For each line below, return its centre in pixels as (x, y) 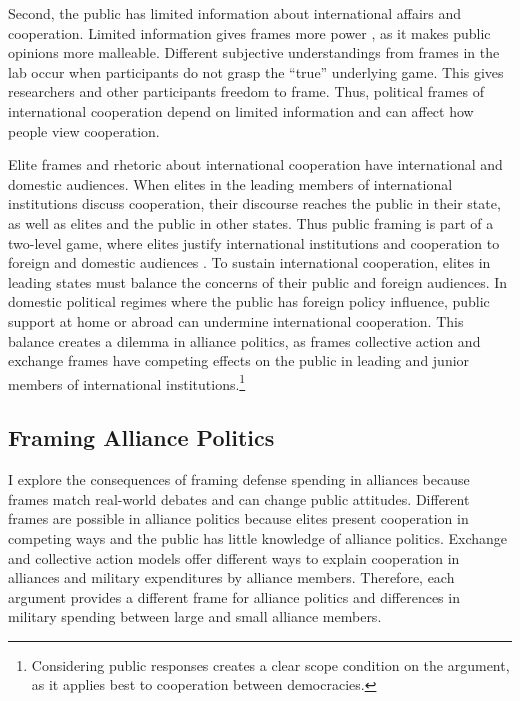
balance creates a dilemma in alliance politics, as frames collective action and (244, 340)
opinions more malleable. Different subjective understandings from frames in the (254, 52)
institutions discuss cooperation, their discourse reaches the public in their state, (254, 203)
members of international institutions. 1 (127, 382)
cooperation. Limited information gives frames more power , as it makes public (249, 32)
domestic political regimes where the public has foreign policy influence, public (249, 301)
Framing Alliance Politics (141, 437)
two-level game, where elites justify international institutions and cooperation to (254, 242)
